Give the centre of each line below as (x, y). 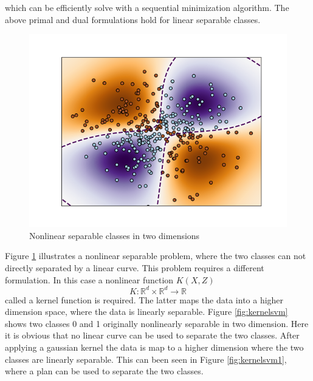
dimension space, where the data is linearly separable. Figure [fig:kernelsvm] (146, 312)
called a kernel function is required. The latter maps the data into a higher (144, 299)
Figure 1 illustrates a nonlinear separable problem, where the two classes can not (156, 256)
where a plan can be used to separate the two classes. (104, 371)
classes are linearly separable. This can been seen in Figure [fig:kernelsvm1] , (146, 359)
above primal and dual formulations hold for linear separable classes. (133, 19)
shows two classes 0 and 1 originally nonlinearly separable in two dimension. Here (157, 323)
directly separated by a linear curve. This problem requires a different (135, 267)
